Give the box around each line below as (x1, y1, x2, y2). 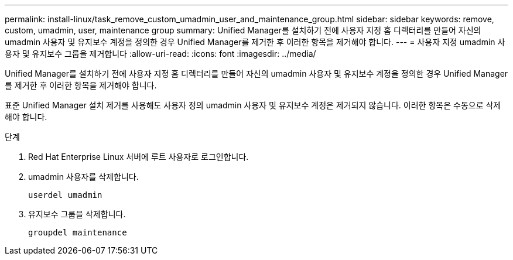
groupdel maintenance (28, 228, 127, 237)
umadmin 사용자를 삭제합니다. (28, 172, 139, 182)
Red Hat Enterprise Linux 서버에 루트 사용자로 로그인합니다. (28, 152, 249, 162)
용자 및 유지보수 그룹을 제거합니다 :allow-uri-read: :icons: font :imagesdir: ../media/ (5, 49, 316, 59)
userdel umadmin (28, 190, 102, 200)
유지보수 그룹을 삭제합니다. (28, 209, 126, 219)
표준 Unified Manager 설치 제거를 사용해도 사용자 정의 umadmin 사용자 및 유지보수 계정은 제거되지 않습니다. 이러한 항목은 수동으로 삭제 (5, 100, 501, 110)
